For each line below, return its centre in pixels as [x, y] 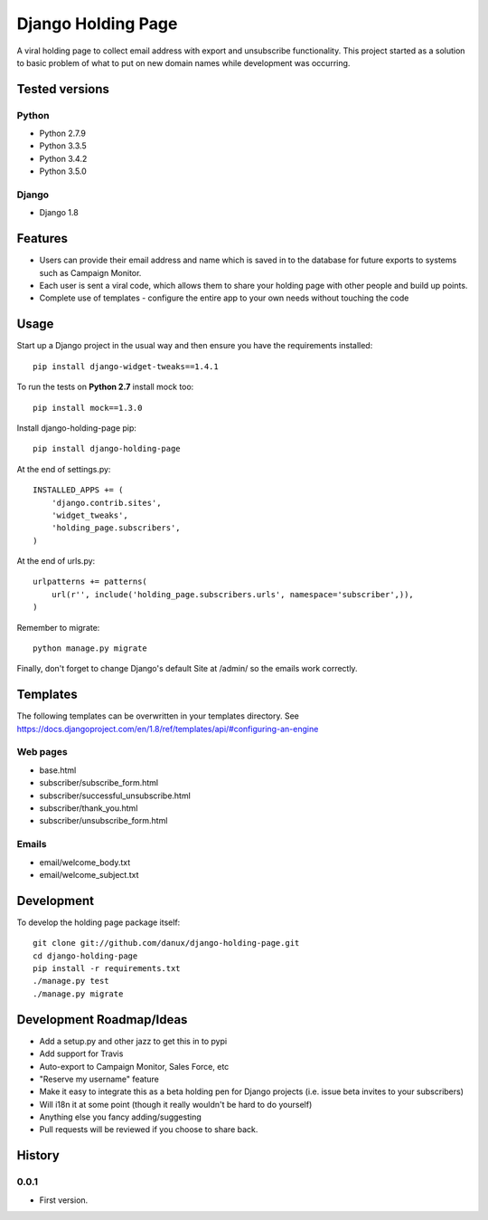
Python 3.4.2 [63, 158]
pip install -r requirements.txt [107, 969]
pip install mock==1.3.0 [88, 408]
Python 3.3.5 [63, 146]
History [38, 1155]
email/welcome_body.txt [85, 862]
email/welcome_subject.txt [89, 874]
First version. [64, 1200]
